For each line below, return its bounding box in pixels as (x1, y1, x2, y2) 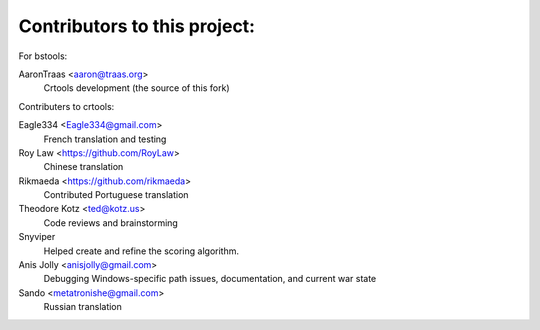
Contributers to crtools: (18, 100, 115, 112)
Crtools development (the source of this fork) (43, 82, 230, 94)
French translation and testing (43, 133, 167, 145)
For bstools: (18, 50, 68, 62)
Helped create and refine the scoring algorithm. (43, 245, 240, 257)
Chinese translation (43, 161, 124, 173)
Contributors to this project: (18, 15, 255, 37)
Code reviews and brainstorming (43, 216, 179, 229)
